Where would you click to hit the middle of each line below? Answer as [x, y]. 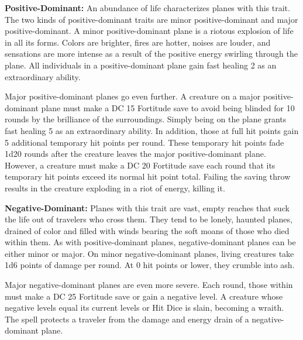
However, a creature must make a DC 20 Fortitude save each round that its [140, 165]
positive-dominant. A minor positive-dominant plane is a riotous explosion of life [149, 31]
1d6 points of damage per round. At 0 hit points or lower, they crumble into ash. [150, 265]
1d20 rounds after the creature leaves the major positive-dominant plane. [135, 154]
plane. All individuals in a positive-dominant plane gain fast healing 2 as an [141, 65]
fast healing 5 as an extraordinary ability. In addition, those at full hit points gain [152, 130]
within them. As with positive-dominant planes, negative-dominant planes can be [150, 242]
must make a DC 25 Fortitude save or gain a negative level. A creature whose [144, 296]
